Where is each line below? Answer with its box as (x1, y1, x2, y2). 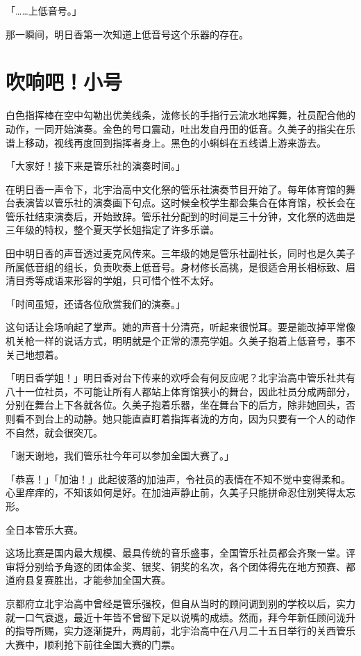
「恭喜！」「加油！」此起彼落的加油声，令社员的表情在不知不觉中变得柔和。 (6, 471, 351, 486)
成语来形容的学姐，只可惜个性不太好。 (44, 273, 219, 288)
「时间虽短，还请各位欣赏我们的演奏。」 (6, 296, 185, 311)
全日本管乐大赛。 (6, 522, 83, 536)
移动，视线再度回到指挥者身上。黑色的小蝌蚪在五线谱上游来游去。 (24, 135, 326, 149)
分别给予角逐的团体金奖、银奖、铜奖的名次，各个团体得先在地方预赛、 (24, 559, 346, 573)
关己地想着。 (6, 347, 64, 361)
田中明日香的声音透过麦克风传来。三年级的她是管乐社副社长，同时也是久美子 (6, 246, 355, 261)
